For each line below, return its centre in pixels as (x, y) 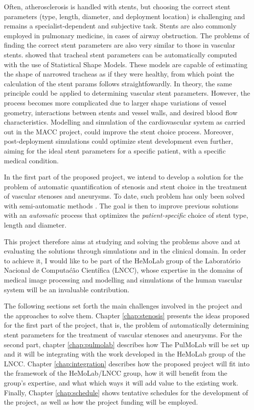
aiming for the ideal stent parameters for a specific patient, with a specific (115, 150)
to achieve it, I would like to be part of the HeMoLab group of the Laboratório (122, 260)
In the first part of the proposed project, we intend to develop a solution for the (124, 177)
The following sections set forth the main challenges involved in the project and (123, 306)
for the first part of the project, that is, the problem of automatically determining (127, 325)
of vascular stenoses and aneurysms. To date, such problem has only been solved (124, 196)
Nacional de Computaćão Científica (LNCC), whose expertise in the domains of (123, 270)
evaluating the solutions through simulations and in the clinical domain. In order (125, 251)
